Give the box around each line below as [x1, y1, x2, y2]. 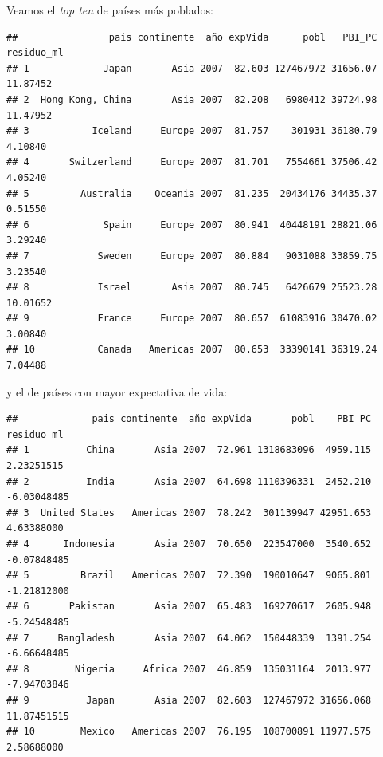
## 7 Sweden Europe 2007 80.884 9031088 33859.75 [6, 250, 377, 262]
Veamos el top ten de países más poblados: [6, 2, 213, 18]
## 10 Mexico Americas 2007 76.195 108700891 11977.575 [6, 726, 372, 738]
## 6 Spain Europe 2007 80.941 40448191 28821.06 [6, 219, 377, 231]
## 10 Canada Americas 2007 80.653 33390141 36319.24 [6, 344, 377, 356]
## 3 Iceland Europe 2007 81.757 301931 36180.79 [6, 125, 377, 137]
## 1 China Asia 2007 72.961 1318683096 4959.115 [6, 444, 372, 456]
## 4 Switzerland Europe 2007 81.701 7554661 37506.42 [6, 156, 377, 168]
